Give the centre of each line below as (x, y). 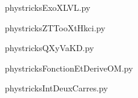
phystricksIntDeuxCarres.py (57, 88)
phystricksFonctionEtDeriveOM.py (69, 68)
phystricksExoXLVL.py (48, 7)
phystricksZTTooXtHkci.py (55, 27)
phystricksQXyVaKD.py (50, 48)
